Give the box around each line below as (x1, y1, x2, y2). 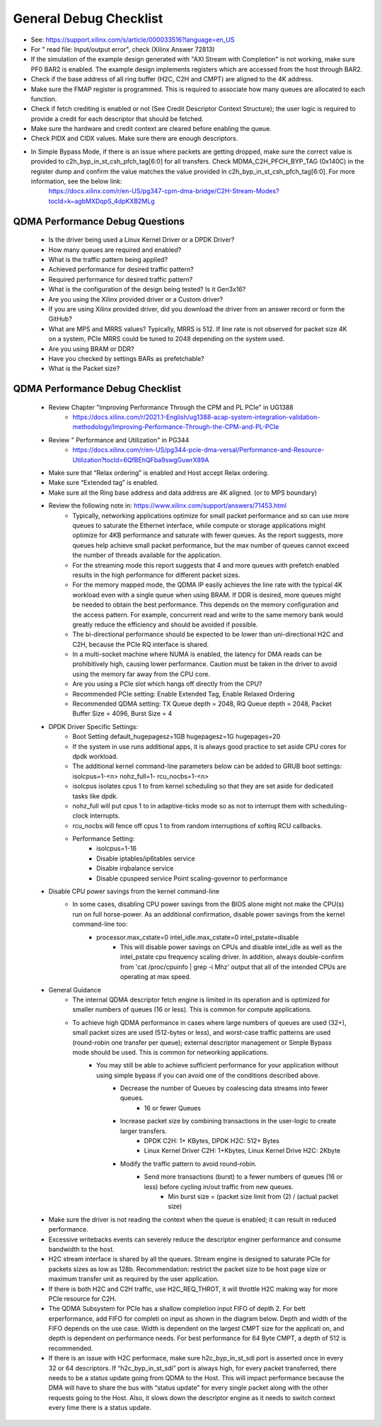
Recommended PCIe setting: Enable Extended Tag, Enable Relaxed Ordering (72, 689, 295, 698)
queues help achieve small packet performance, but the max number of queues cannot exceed (72, 541, 349, 549)
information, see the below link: (30, 177, 123, 185)
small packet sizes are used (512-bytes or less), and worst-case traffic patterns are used (72, 1028, 331, 1037)
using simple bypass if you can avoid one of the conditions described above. (96, 1071, 320, 1079)
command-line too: (72, 920, 128, 929)
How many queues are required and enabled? (48, 245, 182, 254)
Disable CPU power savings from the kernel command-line (48, 887, 219, 895)
